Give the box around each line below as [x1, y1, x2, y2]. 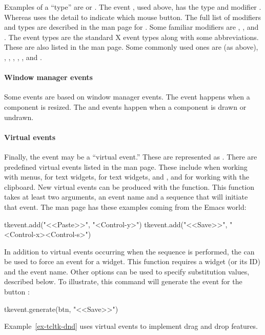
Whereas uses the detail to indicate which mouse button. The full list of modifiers [4, 11, 261, 22]
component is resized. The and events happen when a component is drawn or [4, 101, 247, 112]
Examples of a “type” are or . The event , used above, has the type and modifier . [4, 2, 261, 12]
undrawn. [4, 111, 34, 122]
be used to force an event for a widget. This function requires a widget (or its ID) [4, 256, 261, 267]
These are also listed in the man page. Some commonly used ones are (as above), [4, 42, 258, 52]
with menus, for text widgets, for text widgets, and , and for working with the [4, 171, 249, 182]
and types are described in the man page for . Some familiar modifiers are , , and [4, 22, 259, 32]
